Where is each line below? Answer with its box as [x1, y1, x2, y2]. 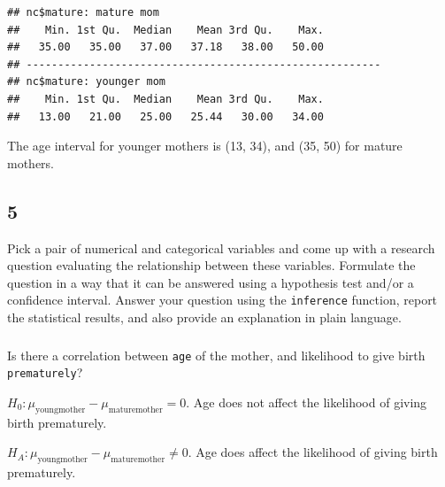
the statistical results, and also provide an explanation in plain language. [7, 307, 402, 326]
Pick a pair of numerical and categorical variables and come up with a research [7, 238, 435, 257]
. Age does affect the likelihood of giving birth [188, 443, 438, 461]
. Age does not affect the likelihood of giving [186, 392, 427, 411]
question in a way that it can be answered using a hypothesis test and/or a [7, 273, 414, 291]
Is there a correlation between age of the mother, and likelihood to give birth [7, 345, 426, 364]
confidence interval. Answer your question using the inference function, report [7, 290, 438, 309]
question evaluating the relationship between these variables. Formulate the [7, 256, 416, 274]
